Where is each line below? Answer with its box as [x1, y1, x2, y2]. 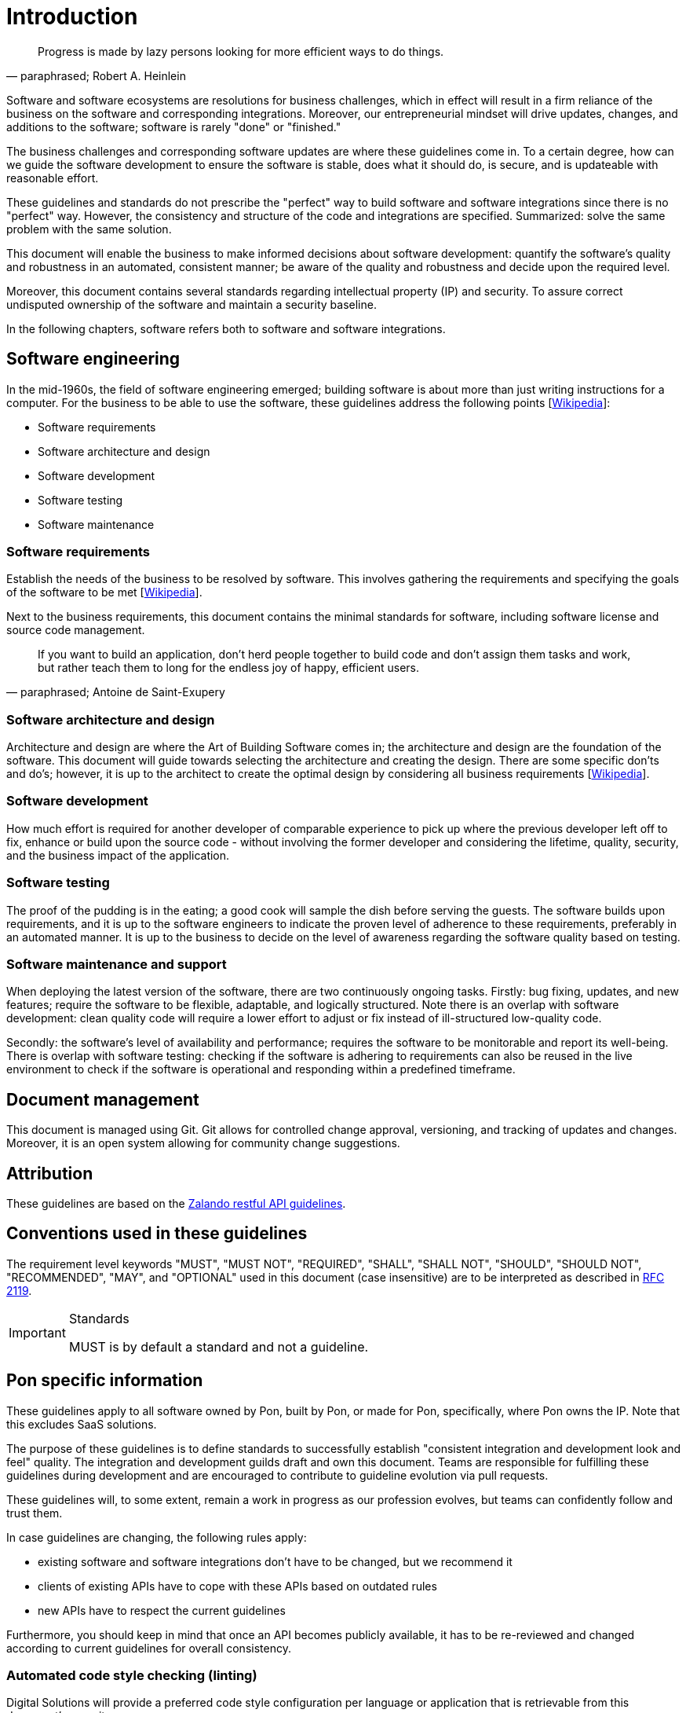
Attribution [6, 1163, 93, 1183]
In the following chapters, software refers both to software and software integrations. [6, 321, 446, 336]
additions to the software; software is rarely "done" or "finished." [6, 119, 341, 134]
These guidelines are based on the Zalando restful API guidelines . [6, 1197, 346, 1211]
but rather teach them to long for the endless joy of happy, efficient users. [38, 661, 420, 675]
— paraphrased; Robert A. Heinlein [6, 68, 186, 83]
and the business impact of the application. [6, 848, 230, 862]
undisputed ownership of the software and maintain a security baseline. [6, 297, 377, 311]
